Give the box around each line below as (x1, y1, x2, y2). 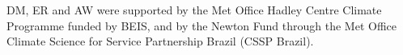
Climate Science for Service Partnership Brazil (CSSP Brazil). (6, 33, 314, 49)
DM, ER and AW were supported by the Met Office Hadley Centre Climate (6, 2, 382, 18)
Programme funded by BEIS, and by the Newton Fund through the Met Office (6, 17, 397, 33)
